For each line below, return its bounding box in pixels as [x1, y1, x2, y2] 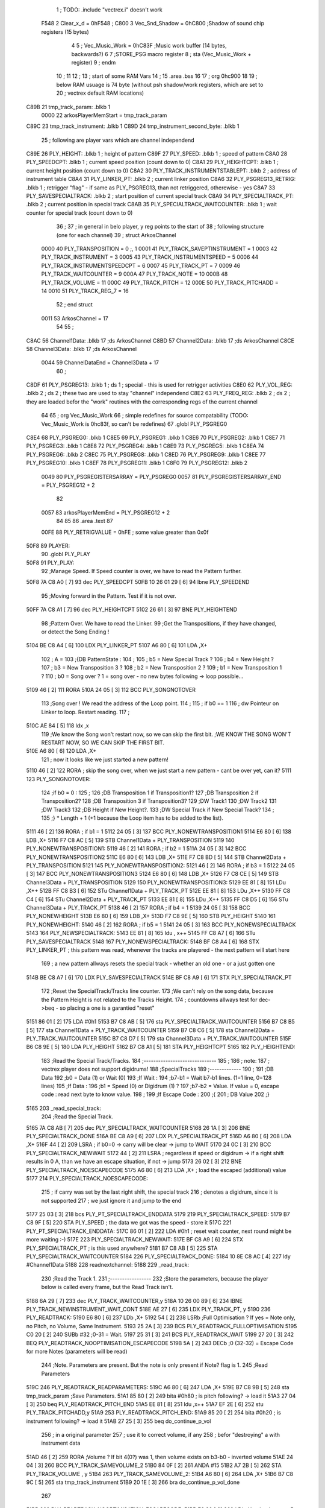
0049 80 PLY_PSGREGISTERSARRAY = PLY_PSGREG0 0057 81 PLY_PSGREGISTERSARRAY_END [41, 473, 282, 480]
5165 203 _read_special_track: [26, 1104, 102, 1112]
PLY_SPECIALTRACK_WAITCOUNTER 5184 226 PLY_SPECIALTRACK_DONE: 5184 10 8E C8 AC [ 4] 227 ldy [26, 1253, 291, 1260]
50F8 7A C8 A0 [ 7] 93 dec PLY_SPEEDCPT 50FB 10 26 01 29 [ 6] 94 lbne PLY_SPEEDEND [26, 578, 250, 586]
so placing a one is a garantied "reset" [59, 1004, 155, 1012]
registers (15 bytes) [41, 28, 90, 36]
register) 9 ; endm [71, 59, 116, 66]
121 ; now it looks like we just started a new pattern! [41, 756, 169, 763]
